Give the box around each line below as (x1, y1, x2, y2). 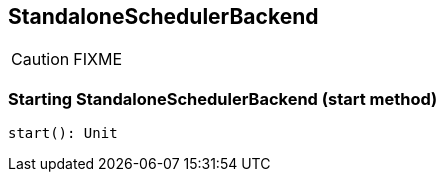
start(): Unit (8, 125, 118, 142)
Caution (11, 49, 70, 70)
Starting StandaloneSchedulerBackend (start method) (8, 88, 438, 109)
